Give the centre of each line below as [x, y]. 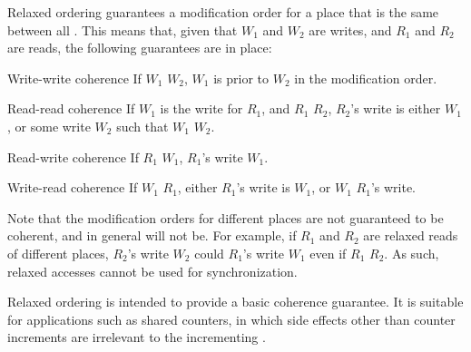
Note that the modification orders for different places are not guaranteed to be [226, 217]
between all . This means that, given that [123, 29]
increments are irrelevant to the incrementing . [137, 337]
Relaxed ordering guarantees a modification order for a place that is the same [223, 12]
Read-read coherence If [71, 108]
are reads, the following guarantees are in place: [140, 48]
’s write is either [396, 108]
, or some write [49, 126]
